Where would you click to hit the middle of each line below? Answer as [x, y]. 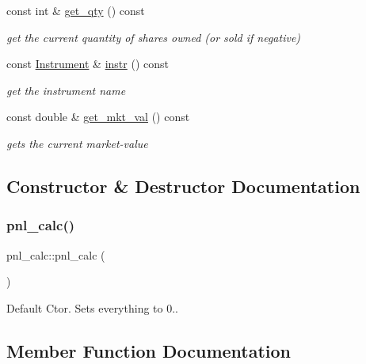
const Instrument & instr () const [88, 64]
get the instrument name [66, 90]
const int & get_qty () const [76, 10]
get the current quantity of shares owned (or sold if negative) [154, 37]
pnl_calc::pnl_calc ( [56, 254]
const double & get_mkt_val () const [98, 117]
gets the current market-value [77, 143]
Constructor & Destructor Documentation [183, 186]
